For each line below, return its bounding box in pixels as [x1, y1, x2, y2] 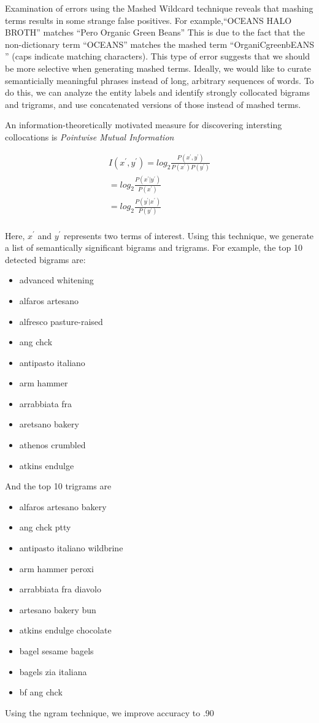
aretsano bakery [19, 418, 79, 430]
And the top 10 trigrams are [5, 480, 112, 492]
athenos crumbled [19, 438, 86, 451]
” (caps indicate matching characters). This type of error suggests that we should [5, 50, 310, 63]
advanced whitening [19, 274, 94, 286]
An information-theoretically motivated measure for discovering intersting [5, 118, 282, 131]
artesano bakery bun [19, 603, 96, 616]
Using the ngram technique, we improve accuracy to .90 [5, 706, 214, 719]
